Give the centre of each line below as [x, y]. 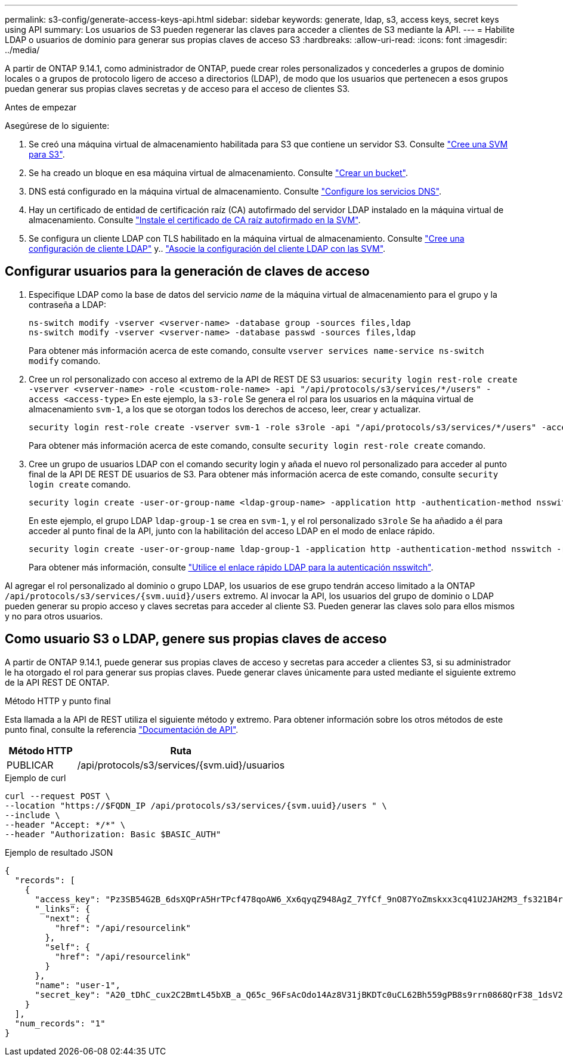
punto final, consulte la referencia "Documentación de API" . [122, 729]
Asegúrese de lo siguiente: [57, 126]
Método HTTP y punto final [58, 701]
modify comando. [65, 360]
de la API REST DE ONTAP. [57, 682]
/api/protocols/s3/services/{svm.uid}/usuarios [181, 765]
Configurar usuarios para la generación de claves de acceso [187, 272]
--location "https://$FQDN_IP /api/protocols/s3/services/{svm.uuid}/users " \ [196, 805]
